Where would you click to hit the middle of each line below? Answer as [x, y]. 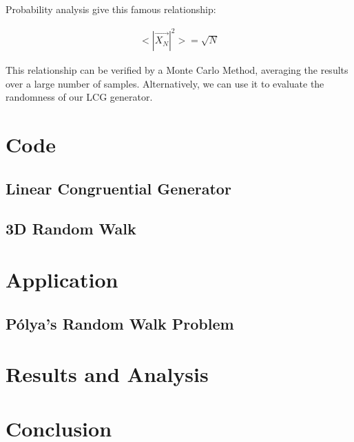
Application [62, 280]
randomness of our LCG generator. [79, 97]
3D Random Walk [71, 229]
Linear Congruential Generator [118, 188]
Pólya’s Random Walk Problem [120, 323]
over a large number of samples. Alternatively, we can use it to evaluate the [165, 83]
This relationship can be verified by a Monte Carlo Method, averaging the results [177, 70]
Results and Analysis [107, 374]
